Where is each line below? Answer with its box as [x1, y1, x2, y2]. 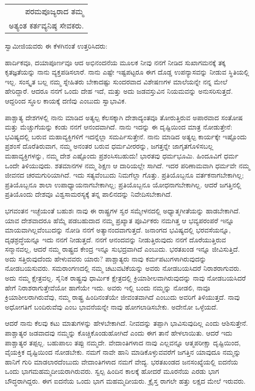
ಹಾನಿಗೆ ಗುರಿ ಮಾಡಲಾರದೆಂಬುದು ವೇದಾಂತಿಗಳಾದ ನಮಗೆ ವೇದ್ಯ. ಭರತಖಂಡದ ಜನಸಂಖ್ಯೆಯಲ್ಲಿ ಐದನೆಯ [5, 356, 238, 366]
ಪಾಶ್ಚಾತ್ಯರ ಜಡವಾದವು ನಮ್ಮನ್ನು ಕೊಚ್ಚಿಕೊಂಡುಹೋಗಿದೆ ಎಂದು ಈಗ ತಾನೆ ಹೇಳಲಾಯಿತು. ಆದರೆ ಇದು [5, 328, 232, 338]
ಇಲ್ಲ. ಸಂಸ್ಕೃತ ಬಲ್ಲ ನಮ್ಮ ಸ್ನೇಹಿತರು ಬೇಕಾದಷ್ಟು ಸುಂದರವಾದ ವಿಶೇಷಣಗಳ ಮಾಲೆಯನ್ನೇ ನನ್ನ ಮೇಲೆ [5, 76, 228, 86]
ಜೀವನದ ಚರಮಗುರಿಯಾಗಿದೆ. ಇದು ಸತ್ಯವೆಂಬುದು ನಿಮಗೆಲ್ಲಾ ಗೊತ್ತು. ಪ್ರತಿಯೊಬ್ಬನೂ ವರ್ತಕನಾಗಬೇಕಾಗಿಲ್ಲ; [5, 170, 244, 180]
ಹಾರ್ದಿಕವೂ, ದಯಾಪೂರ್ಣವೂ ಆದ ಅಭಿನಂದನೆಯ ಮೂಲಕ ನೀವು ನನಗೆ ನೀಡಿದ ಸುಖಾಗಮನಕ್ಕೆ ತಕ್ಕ [5, 57, 226, 67]
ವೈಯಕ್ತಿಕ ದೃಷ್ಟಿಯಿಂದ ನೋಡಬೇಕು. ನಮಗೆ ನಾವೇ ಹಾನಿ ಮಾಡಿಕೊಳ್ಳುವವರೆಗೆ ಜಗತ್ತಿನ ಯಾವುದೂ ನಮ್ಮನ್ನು [5, 347, 241, 357]
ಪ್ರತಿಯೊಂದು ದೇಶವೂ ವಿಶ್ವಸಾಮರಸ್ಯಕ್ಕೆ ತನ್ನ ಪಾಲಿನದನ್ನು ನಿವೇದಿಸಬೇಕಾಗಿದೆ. [5, 189, 173, 199]
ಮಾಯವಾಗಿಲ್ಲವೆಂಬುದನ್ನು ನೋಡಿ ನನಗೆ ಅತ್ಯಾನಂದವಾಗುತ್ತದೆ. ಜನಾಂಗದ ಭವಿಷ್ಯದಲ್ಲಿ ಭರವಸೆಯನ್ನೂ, [5, 225, 231, 235]
